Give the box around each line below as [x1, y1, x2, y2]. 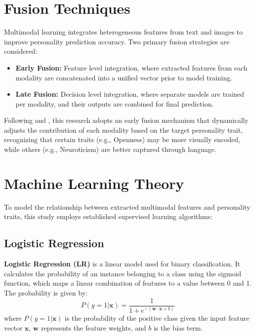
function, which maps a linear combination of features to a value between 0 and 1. [4, 278, 252, 288]
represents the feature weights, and [41, 322, 146, 333]
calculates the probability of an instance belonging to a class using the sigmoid [4, 268, 241, 278]
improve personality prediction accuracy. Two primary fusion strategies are [4, 36, 229, 46]
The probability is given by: [4, 287, 88, 298]
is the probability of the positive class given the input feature [64, 312, 250, 323]
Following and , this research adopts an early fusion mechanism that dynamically [4, 115, 249, 125]
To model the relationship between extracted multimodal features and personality [4, 201, 251, 212]
